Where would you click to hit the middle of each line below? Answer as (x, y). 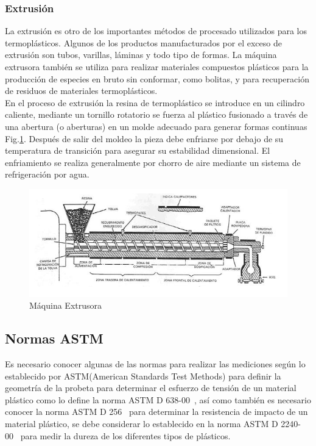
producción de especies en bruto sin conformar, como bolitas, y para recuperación (157, 78)
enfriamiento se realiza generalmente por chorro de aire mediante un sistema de (153, 162)
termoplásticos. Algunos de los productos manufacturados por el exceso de (143, 42)
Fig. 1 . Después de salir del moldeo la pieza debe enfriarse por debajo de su (144, 138)
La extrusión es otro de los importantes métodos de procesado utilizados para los (156, 31)
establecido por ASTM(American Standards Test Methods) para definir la (143, 376)
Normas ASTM (54, 338)
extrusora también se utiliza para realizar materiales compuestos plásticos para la (157, 67)
